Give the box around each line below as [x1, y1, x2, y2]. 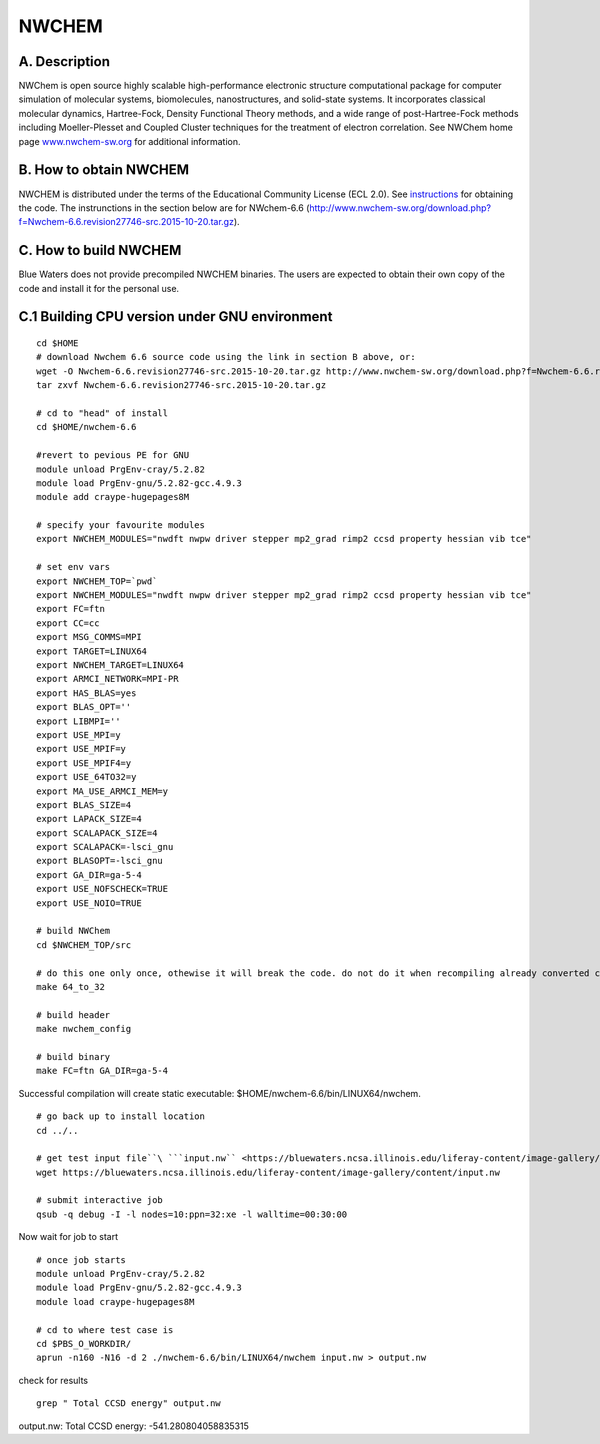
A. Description [18, 53, 110, 70]
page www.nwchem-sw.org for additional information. [18, 135, 241, 147]
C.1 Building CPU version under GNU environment [18, 308, 333, 325]
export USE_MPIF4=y [36, 757, 132, 769]
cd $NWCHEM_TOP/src [36, 939, 132, 950]
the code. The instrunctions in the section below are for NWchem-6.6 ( [18, 201, 310, 214]
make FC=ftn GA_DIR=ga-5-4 [36, 1065, 169, 1077]
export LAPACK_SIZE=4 [36, 813, 142, 825]
